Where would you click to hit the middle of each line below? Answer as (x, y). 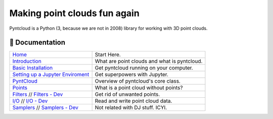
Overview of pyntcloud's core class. (138, 81)
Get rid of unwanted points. (127, 94)
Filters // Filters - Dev (38, 94)
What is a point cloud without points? (139, 88)
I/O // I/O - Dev (30, 101)
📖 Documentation (37, 43)
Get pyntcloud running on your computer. (144, 68)
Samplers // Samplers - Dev (45, 107)
